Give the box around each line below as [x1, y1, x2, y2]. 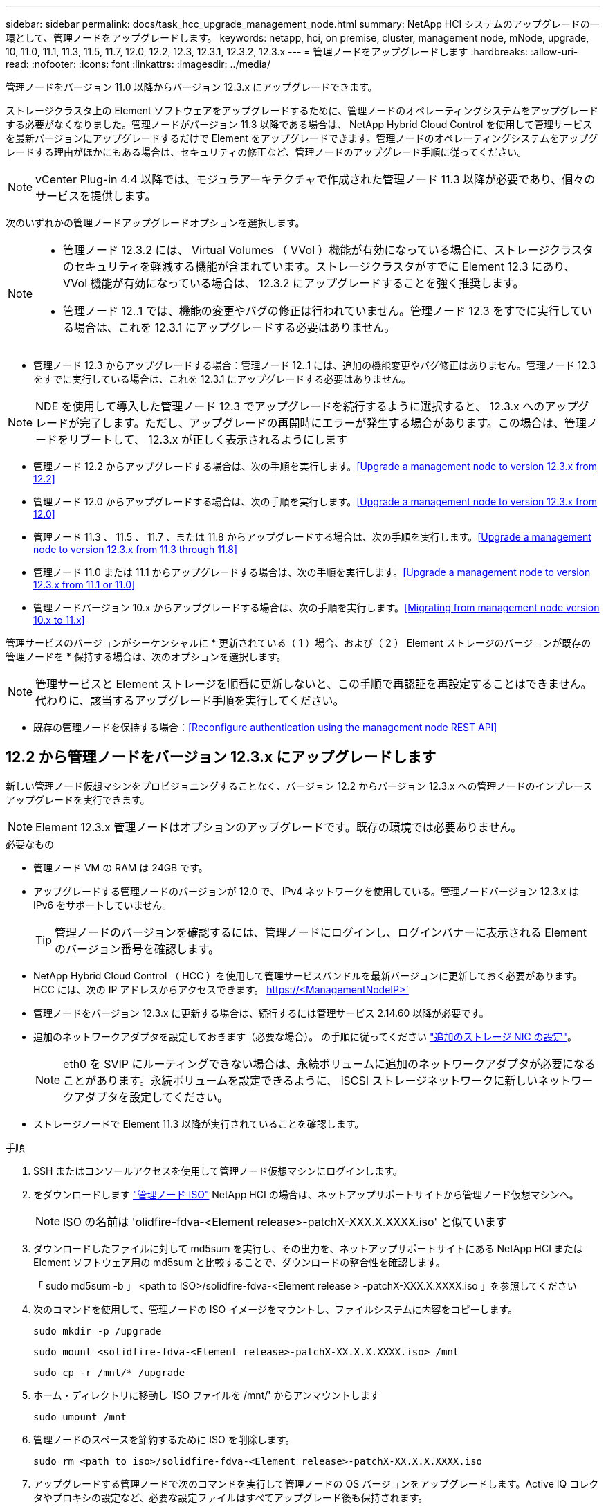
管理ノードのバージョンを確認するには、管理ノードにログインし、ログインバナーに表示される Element [55, 925, 587, 939]
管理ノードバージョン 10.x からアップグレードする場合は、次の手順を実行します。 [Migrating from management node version [33, 602, 600, 613]
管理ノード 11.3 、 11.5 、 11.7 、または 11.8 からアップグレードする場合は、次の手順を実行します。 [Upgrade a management [33, 531, 591, 543]
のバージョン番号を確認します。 [55, 941, 220, 956]
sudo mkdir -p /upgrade [33, 1325, 162, 1337]
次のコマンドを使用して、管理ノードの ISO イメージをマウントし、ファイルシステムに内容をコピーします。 [33, 1303, 518, 1315]
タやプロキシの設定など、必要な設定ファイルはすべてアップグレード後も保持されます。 [33, 1491, 428, 1503]
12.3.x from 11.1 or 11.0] [33, 579, 136, 590]
